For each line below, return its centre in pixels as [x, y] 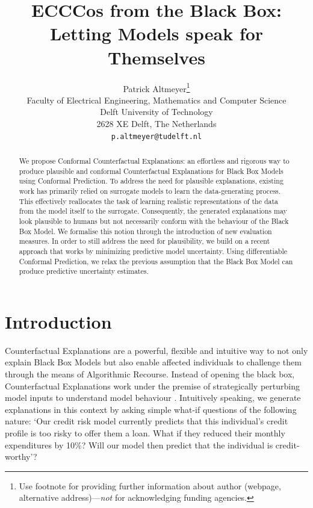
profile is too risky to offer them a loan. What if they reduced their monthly [145, 432]
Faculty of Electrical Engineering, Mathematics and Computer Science [156, 100]
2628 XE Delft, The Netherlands [156, 123]
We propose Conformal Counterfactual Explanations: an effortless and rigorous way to [154, 160]
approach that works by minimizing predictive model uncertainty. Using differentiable [153, 251]
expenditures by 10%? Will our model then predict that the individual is [139, 444]
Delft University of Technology [156, 112]
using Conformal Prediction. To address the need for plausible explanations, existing [151, 181]
